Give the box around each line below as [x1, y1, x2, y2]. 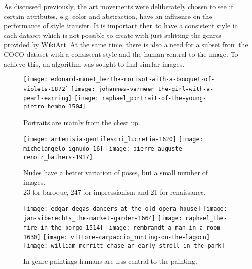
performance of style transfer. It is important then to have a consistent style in [4, 20, 238, 31]
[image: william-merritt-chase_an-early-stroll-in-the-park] [23, 242, 225, 249]
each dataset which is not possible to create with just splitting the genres [4, 30, 221, 40]
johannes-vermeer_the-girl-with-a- [99, 85, 214, 92]
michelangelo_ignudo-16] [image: [23, 145, 130, 153]
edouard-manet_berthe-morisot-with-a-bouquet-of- [51, 76, 215, 83]
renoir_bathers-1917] [23, 153, 93, 161]
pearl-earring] [23, 95, 72, 102]
